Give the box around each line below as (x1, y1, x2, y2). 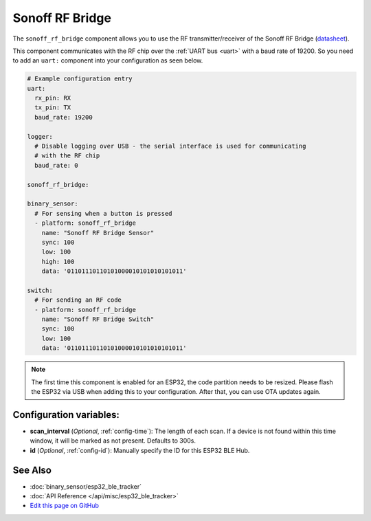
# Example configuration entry (27, 75, 133, 82)
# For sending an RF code (34, 296, 122, 304)
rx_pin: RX (34, 94, 71, 102)
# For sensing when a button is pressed (34, 210, 172, 217)
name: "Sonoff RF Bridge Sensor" (41, 229, 155, 236)
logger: (27, 133, 53, 140)
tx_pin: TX (34, 104, 71, 111)
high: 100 (41, 258, 75, 265)
